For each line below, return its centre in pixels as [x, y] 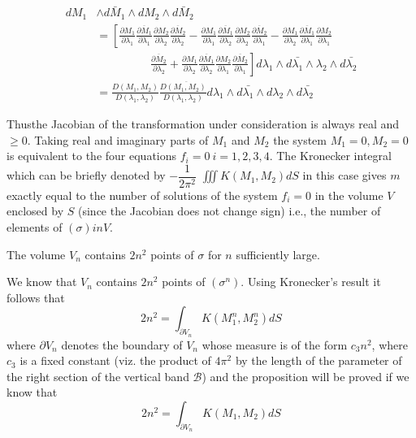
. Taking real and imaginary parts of [118, 139]
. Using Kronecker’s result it [311, 282]
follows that [36, 297]
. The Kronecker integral [330, 156]
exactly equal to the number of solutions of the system [142, 195]
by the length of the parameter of [318, 360]
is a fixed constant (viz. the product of [115, 360]
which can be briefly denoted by [86, 175]
